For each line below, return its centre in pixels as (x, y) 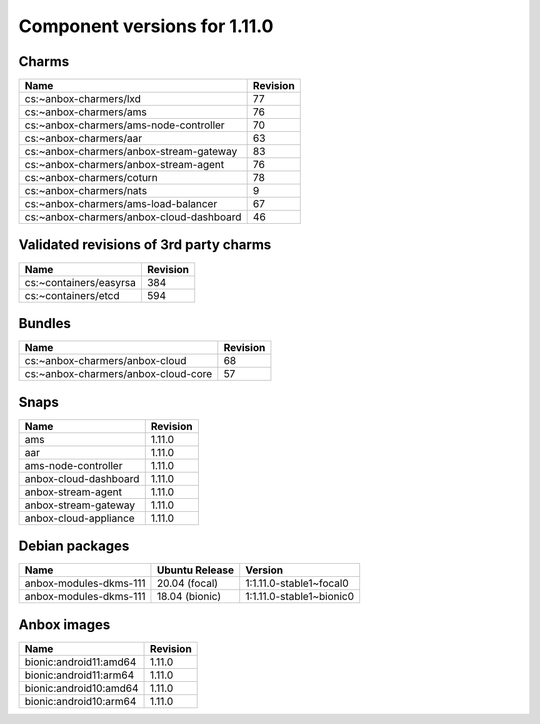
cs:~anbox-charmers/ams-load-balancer (121, 204)
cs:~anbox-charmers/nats (86, 191)
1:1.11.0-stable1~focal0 (297, 583)
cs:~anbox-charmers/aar (83, 138)
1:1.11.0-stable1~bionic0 (300, 597)
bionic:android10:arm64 (80, 701)
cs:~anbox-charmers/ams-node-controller (124, 125)
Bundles (45, 323)
